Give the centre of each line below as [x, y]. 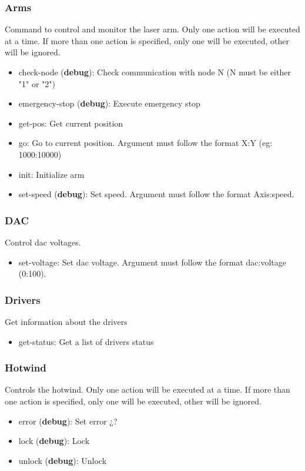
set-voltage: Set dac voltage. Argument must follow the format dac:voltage [152, 262]
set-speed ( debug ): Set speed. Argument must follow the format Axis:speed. [156, 194]
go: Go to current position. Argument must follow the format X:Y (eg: [145, 143]
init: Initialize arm [51, 174]
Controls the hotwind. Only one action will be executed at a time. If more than [148, 389]
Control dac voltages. [43, 242]
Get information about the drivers [66, 321]
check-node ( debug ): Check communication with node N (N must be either [155, 72]
